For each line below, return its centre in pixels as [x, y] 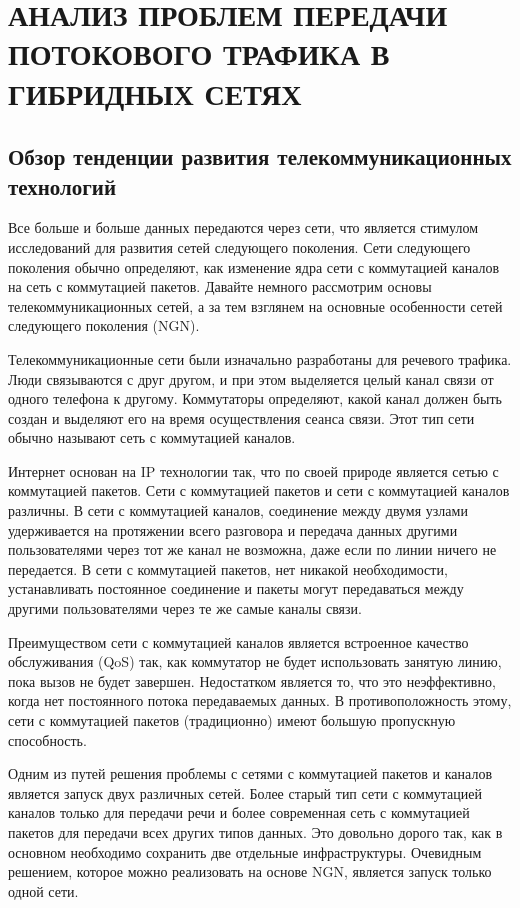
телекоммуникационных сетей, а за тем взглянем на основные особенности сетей [255, 305]
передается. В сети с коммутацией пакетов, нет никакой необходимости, [228, 568]
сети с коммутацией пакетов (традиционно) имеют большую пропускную [232, 720]
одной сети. [43, 890]
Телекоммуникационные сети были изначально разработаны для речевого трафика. [260, 358]
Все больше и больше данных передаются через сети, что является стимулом [243, 227]
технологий [62, 185]
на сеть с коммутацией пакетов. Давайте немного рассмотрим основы [220, 286]
